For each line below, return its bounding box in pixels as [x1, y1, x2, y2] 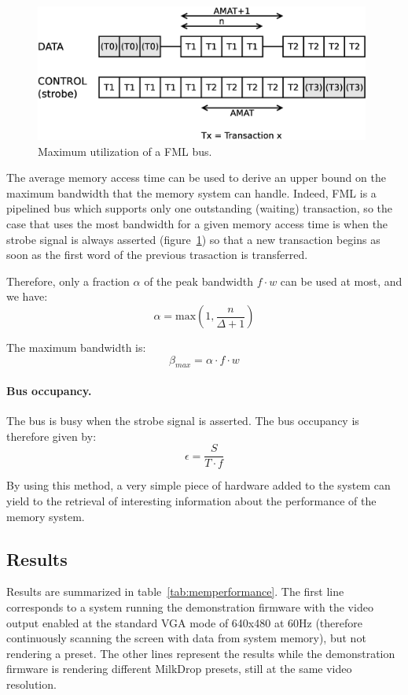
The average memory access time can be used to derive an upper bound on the [6, 169, 386, 186]
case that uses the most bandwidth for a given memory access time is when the [6, 216, 388, 232]
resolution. [6, 676, 57, 692]
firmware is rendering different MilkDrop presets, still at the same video [6, 660, 352, 677]
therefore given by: [6, 427, 97, 444]
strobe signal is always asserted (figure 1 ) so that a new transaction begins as [6, 231, 380, 247]
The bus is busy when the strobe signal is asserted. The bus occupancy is [6, 412, 359, 429]
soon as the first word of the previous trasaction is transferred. [6, 246, 308, 263]
